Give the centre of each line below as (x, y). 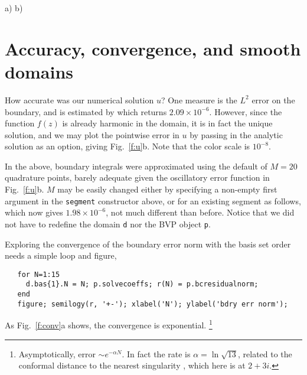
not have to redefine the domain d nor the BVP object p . (108, 224)
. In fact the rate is (156, 353)
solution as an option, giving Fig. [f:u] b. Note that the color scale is (128, 146)
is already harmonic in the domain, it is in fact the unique (167, 123)
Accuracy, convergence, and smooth (153, 48)
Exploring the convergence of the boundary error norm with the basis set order (148, 244)
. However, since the (246, 111)
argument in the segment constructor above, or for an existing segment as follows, (153, 200)
